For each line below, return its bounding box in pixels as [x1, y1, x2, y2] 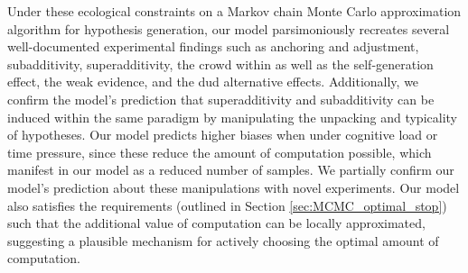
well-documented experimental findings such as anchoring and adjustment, [7, 37, 419, 56]
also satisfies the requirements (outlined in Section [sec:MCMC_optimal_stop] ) [7, 196, 447, 214]
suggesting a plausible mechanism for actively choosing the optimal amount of [7, 231, 439, 250]
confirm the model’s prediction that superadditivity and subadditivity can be [7, 89, 435, 108]
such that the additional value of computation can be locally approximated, [7, 214, 426, 232]
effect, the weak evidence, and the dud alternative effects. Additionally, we [7, 72, 419, 91]
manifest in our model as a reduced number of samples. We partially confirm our [7, 160, 454, 179]
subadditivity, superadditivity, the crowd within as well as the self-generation [7, 54, 434, 73]
